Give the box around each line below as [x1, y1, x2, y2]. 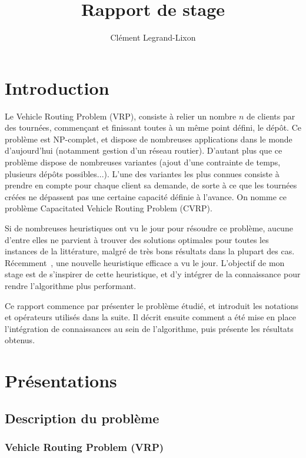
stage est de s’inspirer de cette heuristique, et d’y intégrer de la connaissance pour [5, 268, 301, 280]
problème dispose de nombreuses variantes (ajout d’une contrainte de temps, [5, 156, 281, 168]
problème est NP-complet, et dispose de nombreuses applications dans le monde [5, 132, 292, 145]
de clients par [247, 109, 295, 122]
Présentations [5, 369, 117, 393]
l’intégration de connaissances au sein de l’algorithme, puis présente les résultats [5, 322, 294, 334]
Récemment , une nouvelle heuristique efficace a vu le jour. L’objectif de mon [5, 256, 285, 268]
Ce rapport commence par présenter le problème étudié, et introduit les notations [5, 299, 299, 311]
